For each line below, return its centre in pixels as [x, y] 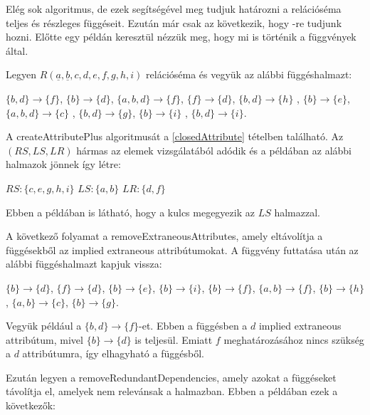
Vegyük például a [44, 326]
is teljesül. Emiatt [174, 339]
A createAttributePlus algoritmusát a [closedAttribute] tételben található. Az [175, 136]
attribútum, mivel [44, 339]
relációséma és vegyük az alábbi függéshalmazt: [249, 74]
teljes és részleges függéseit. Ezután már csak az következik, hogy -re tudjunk [174, 22]
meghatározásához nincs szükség [294, 339]
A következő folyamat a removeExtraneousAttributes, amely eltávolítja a [164, 236]
